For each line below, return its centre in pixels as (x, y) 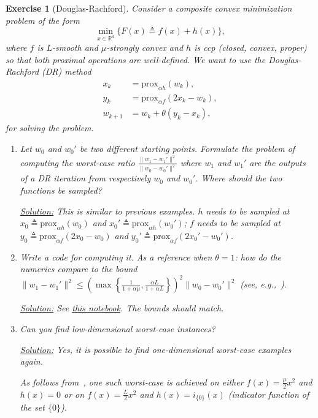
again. (32, 361)
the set (32, 407)
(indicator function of (269, 394)
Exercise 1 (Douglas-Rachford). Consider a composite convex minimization (149, 8)
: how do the (258, 256)
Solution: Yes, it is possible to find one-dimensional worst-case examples (156, 349)
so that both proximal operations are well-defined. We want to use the (136, 59)
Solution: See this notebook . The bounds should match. (122, 308)
